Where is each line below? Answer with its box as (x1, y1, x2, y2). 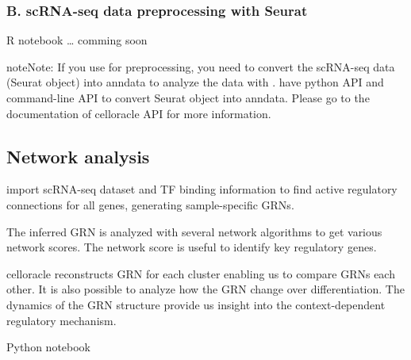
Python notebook (6, 339, 91, 355)
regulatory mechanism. (6, 312, 117, 328)
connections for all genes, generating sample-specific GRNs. (6, 196, 294, 213)
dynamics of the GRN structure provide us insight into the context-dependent (6, 296, 386, 312)
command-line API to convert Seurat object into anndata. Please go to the (6, 90, 370, 105)
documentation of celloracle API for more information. (6, 105, 271, 121)
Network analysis (6, 144, 150, 168)
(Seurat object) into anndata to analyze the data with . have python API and (6, 74, 384, 90)
